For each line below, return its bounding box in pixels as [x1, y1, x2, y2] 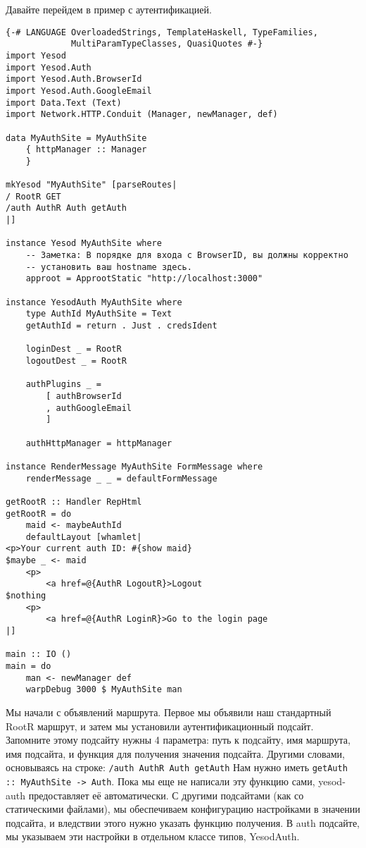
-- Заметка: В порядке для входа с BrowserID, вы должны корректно [25, 250, 348, 261]
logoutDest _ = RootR [25, 355, 127, 366]
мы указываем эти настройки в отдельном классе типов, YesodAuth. [6, 829, 300, 844]
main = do [6, 661, 51, 672]
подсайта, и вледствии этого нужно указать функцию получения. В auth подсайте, [6, 815, 360, 830]
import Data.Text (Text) [6, 97, 122, 108]
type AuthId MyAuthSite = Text [25, 309, 172, 319]
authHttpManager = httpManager [25, 438, 172, 448]
